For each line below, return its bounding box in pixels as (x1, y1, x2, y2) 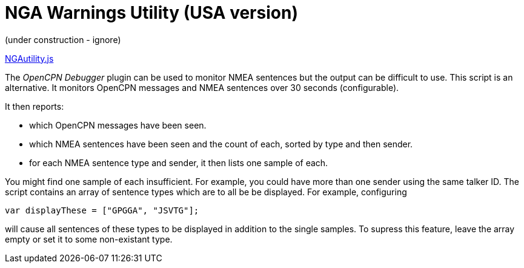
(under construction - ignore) (5, 34, 121, 45)
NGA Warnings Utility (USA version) (5, 2, 298, 23)
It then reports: (5, 101, 64, 112)
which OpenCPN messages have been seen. (29, 119, 207, 130)
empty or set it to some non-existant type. (5, 233, 173, 244)
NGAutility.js (5, 53, 54, 64)
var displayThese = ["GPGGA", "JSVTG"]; (5, 205, 199, 215)
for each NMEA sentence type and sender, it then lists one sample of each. (29, 157, 328, 168)
